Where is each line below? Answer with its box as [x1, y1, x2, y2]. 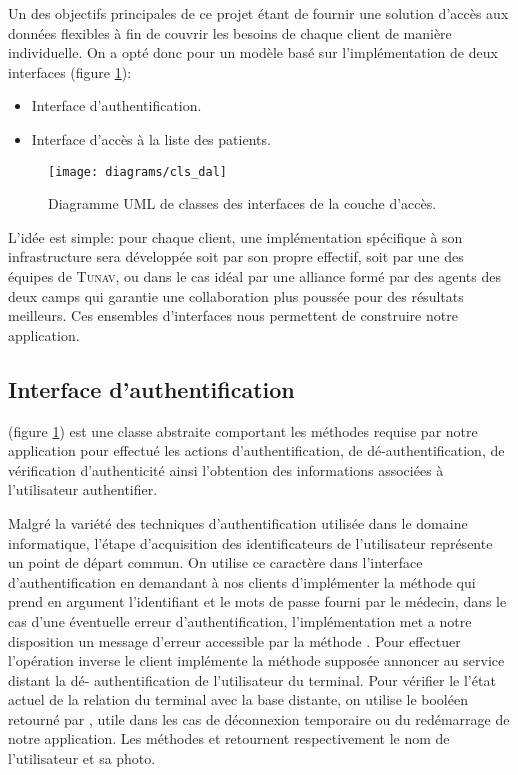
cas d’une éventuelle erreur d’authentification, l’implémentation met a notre [8, 610, 472, 631]
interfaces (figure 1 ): [8, 61, 132, 82]
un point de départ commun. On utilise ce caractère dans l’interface [8, 552, 423, 573]
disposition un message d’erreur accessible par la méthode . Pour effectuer [8, 630, 461, 651]
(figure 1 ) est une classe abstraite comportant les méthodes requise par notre [8, 420, 478, 441]
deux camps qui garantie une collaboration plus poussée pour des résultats [8, 285, 464, 306]
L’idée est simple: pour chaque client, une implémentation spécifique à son [8, 226, 463, 247]
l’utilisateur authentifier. [8, 479, 158, 500]
